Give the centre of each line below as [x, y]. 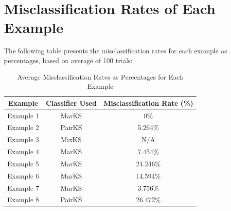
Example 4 [23, 152]
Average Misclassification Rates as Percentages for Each [100, 76]
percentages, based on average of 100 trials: [68, 60]
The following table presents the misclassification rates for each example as [115, 51]
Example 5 [23, 163]
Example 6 [23, 175]
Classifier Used [71, 103]
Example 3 [23, 139]
